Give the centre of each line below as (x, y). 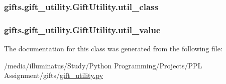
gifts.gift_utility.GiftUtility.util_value (82, 29)
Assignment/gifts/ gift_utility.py (54, 75)
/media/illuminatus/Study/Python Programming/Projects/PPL (103, 65)
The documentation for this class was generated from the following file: (113, 49)
